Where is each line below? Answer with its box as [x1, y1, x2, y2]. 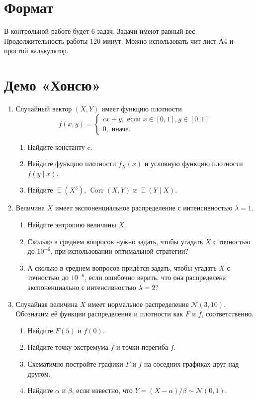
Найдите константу [27, 141, 85, 152]
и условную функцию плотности [144, 158, 243, 169]
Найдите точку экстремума [27, 342, 108, 352]
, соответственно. [201, 308, 254, 319]
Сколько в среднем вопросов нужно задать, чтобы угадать [27, 236, 203, 246]
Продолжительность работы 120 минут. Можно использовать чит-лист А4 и [4, 35, 234, 46]
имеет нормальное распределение [88, 299, 189, 309]
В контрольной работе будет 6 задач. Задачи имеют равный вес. [4, 26, 197, 36]
